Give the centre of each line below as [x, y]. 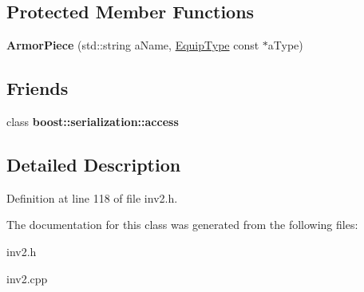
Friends [38, 88]
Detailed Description [94, 164]
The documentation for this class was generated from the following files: [182, 225]
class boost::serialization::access [93, 121]
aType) [285, 45]
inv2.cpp [27, 278]
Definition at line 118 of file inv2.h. [92, 197]
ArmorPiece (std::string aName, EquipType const [133, 45]
